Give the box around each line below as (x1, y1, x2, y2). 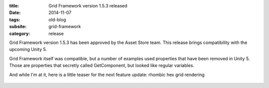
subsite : (9, 24, 27, 30)
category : (9, 30, 30, 37)
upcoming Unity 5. (9, 46, 47, 52)
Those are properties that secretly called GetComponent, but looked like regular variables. (9, 62, 194, 69)
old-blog (48, 16, 66, 22)
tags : (9, 16, 20, 22)
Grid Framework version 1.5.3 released (48, 3, 128, 8)
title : (9, 3, 19, 8)
